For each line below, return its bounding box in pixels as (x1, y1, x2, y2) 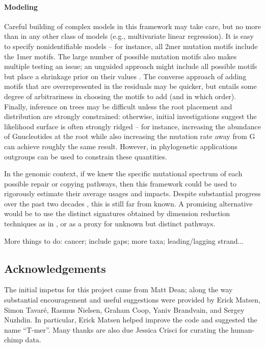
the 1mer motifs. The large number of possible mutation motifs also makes (4, 51, 237, 61)
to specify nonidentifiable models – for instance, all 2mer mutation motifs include (4, 40, 258, 51)
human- (230, 324, 255, 335)
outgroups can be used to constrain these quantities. (4, 151, 167, 161)
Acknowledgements (4, 260, 106, 276)
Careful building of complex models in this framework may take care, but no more (4, 20, 261, 31)
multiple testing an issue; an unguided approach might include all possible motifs (4, 61, 257, 72)
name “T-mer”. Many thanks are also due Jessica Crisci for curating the (4, 324, 229, 335)
